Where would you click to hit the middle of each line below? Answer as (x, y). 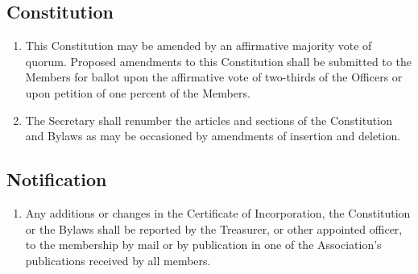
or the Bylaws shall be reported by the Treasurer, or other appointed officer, (214, 228)
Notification (57, 179)
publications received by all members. (118, 260)
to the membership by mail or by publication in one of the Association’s (203, 245)
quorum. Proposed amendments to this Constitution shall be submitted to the (218, 61)
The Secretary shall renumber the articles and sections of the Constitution (209, 120)
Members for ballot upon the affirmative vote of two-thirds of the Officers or (214, 77)
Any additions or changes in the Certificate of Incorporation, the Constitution (218, 212)
